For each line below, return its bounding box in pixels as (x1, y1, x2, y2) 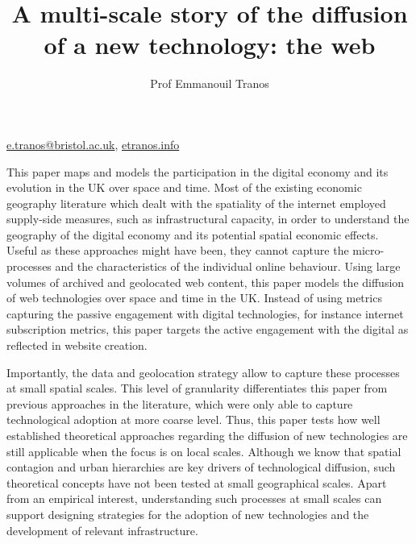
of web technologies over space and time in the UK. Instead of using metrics (6, 289, 382, 306)
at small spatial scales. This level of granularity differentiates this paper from (6, 380, 388, 397)
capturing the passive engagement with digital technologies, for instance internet (6, 305, 404, 322)
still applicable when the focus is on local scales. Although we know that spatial (6, 442, 401, 459)
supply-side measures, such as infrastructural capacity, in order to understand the (6, 210, 410, 227)
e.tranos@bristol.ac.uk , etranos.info (6, 135, 180, 152)
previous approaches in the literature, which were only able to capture (6, 395, 353, 412)
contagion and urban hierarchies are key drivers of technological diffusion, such (6, 459, 396, 475)
